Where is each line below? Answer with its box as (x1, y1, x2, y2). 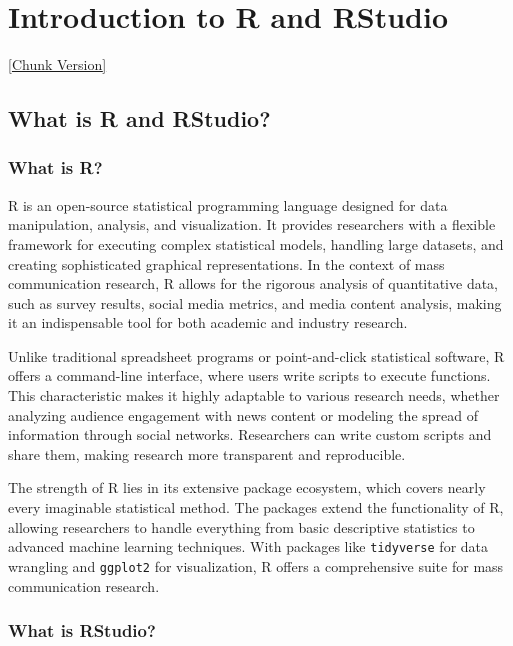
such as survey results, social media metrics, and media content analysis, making (8, 292, 502, 313)
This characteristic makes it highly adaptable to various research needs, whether (8, 385, 500, 406)
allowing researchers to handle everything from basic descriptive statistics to (8, 516, 475, 537)
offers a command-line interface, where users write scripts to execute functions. (8, 365, 491, 386)
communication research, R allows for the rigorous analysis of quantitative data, (8, 273, 498, 294)
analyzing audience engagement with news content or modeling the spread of (8, 404, 478, 425)
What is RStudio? (8, 618, 156, 643)
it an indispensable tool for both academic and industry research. (8, 312, 408, 333)
